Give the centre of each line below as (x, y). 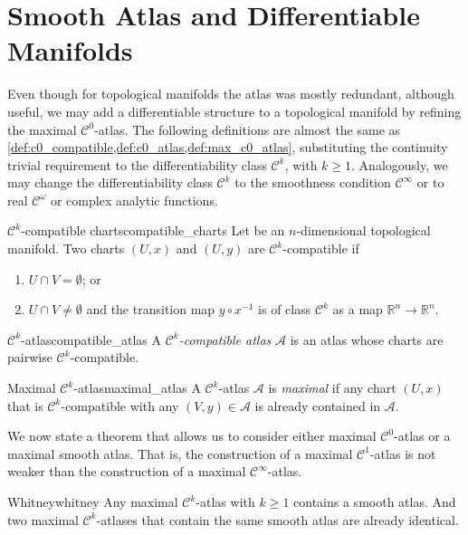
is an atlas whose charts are (367, 339)
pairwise (30, 357)
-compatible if (321, 248)
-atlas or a (422, 436)
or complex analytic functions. (134, 200)
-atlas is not (403, 453)
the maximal (42, 129)
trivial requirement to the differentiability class (137, 164)
